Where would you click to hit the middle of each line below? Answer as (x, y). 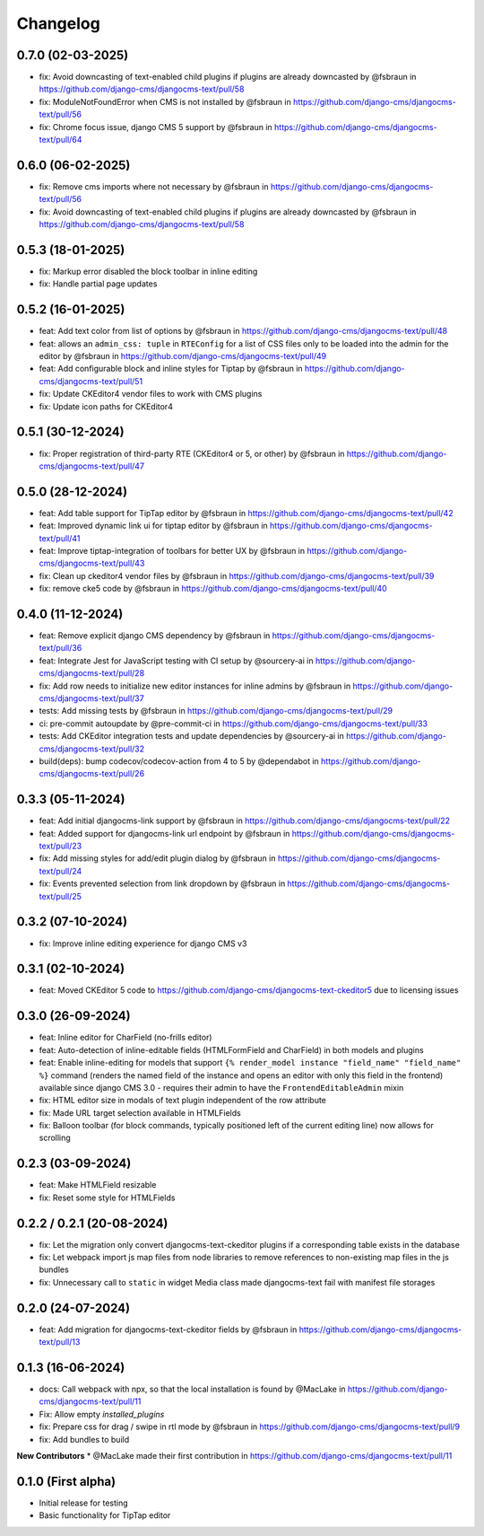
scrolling (55, 1138)
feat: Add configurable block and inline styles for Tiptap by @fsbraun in (171, 369)
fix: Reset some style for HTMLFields (107, 1198)
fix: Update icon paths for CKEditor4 (106, 406)
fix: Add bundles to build (84, 1439)
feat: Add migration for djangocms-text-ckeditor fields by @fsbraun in (168, 1330)
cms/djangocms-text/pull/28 (92, 673)
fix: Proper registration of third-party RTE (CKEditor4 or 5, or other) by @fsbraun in (192, 453)
